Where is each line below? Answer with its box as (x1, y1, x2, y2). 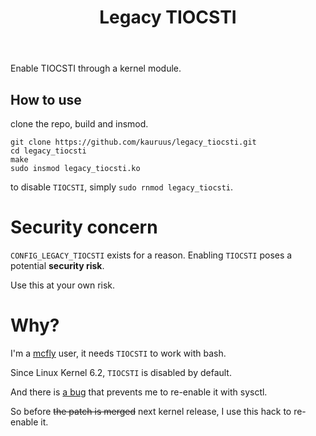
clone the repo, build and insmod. (10, 118, 149, 130)
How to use (10, 91, 82, 108)
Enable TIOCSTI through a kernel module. (10, 62, 182, 75)
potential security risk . (10, 259, 105, 271)
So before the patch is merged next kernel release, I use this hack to (10, 405, 292, 417)
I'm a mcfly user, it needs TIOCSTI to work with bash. (10, 347, 227, 359)
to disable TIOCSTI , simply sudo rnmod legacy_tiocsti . (10, 181, 234, 193)
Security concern (10, 216, 158, 239)
